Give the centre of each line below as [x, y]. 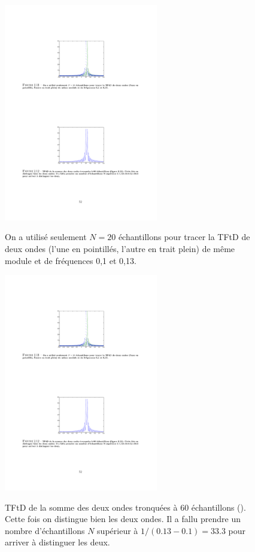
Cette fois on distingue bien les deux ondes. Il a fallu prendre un [123, 519]
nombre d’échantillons [45, 530]
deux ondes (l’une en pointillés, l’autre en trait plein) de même [120, 248]
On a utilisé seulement [46, 237]
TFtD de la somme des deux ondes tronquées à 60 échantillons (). [125, 507]
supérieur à [118, 530]
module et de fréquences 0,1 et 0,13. [71, 260]
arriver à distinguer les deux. [57, 542]
